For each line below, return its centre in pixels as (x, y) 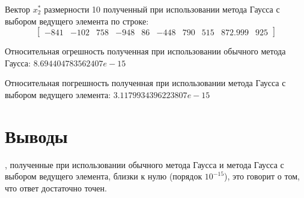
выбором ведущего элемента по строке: (77, 21)
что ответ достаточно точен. (56, 188)
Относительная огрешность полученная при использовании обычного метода (145, 51)
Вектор (18, 9)
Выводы (36, 135)
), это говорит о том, (262, 176)
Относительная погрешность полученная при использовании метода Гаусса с (145, 83)
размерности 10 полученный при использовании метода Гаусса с (162, 9)
